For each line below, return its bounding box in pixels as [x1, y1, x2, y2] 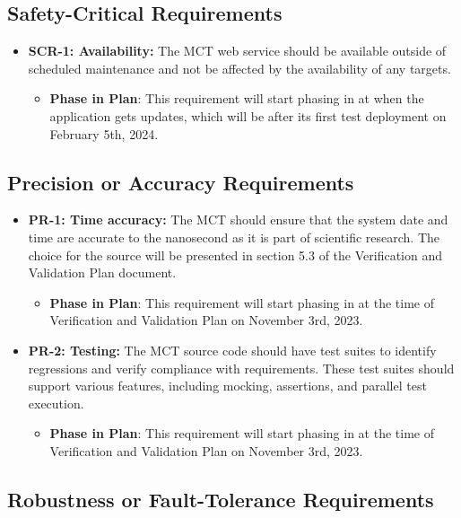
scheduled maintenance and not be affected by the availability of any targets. [28, 58, 451, 77]
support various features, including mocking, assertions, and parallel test [28, 376, 427, 395]
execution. [28, 393, 84, 412]
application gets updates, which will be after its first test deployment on [49, 106, 447, 125]
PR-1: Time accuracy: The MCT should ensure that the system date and [28, 210, 448, 229]
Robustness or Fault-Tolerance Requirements [7, 485, 434, 513]
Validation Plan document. [28, 263, 177, 282]
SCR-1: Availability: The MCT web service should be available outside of [28, 41, 447, 60]
